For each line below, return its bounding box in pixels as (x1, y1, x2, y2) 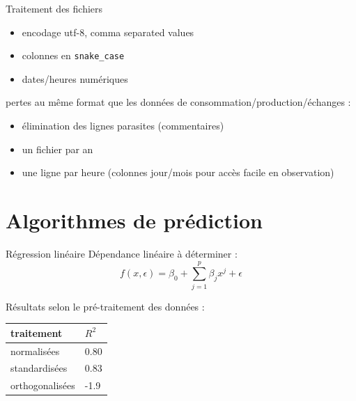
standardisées (10, 361, 68, 375)
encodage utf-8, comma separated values (22, 24, 194, 39)
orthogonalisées (10, 378, 75, 393)
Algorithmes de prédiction (6, 206, 263, 234)
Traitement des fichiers (6, 1, 103, 15)
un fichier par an (22, 141, 93, 156)
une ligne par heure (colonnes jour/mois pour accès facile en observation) (22, 165, 334, 180)
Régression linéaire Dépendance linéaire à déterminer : (6, 246, 238, 260)
